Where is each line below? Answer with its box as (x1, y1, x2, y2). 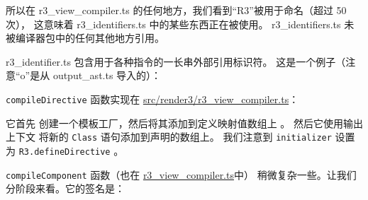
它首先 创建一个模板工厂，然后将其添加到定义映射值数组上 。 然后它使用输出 (6, 115, 363, 130)
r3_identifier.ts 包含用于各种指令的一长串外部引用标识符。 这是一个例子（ (6, 54, 346, 69)
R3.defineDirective (18, 146, 111, 157)
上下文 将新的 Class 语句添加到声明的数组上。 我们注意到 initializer (6, 129, 332, 144)
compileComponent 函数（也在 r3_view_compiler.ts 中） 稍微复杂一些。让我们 (6, 167, 357, 182)
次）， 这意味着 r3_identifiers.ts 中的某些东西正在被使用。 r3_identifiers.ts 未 (6, 16, 355, 31)
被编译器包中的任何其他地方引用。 (6, 30, 165, 45)
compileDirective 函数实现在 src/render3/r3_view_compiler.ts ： (6, 91, 299, 106)
